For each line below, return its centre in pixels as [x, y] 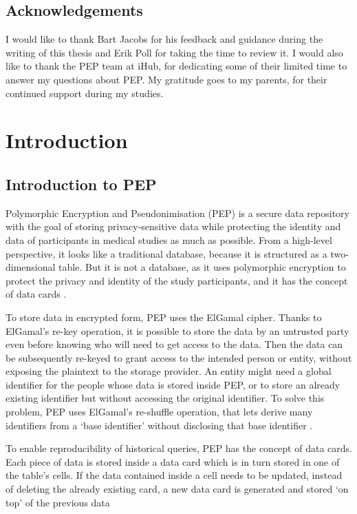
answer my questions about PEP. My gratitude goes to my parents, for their [166, 79]
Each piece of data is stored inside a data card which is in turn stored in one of [173, 461]
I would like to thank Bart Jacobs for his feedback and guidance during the [164, 39]
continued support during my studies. [85, 93]
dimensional [31, 267]
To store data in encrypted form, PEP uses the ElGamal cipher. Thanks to [164, 317]
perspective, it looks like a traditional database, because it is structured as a [166, 253]
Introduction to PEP [81, 184]
